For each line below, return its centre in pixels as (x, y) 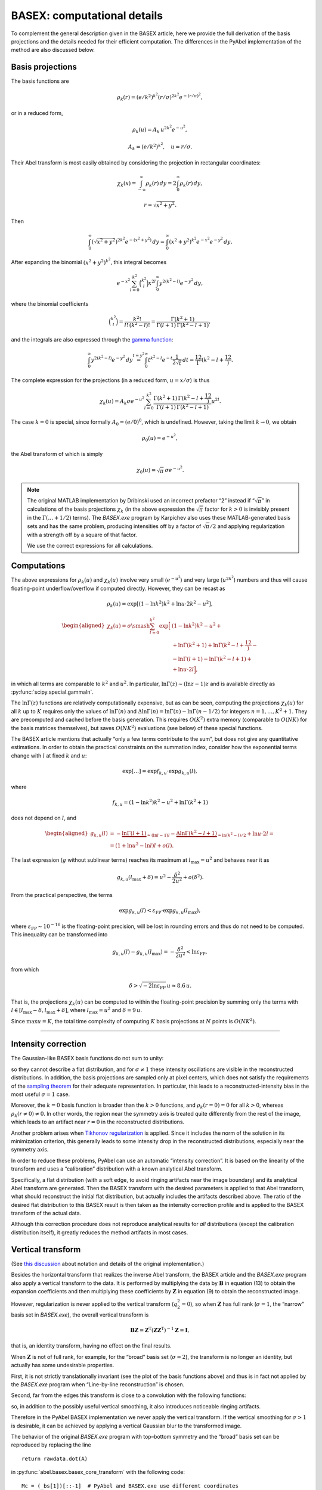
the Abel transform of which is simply (57, 454)
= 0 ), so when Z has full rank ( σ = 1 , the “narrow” (243, 1304)
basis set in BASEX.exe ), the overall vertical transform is (80, 1315)
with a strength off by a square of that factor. (82, 535)
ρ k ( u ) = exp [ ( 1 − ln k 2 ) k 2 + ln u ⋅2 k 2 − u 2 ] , (160, 604)
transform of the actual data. (46, 1213)
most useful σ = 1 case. (41, 1094)
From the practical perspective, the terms (62, 895)
